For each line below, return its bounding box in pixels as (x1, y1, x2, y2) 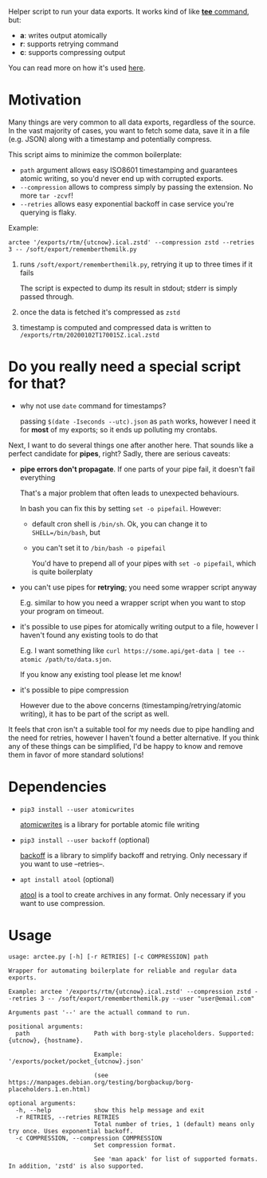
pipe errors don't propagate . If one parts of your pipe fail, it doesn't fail (19, 464, 255, 474)
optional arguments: (8, 1099, 77, 1107)
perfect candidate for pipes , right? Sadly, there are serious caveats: (8, 448, 231, 458)
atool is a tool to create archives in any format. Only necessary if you (19, 889, 245, 900)
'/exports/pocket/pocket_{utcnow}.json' (8, 1057, 145, 1066)
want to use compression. (19, 898, 105, 908)
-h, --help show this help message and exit (15, 1106, 205, 1114)
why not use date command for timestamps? (19, 400, 167, 410)
